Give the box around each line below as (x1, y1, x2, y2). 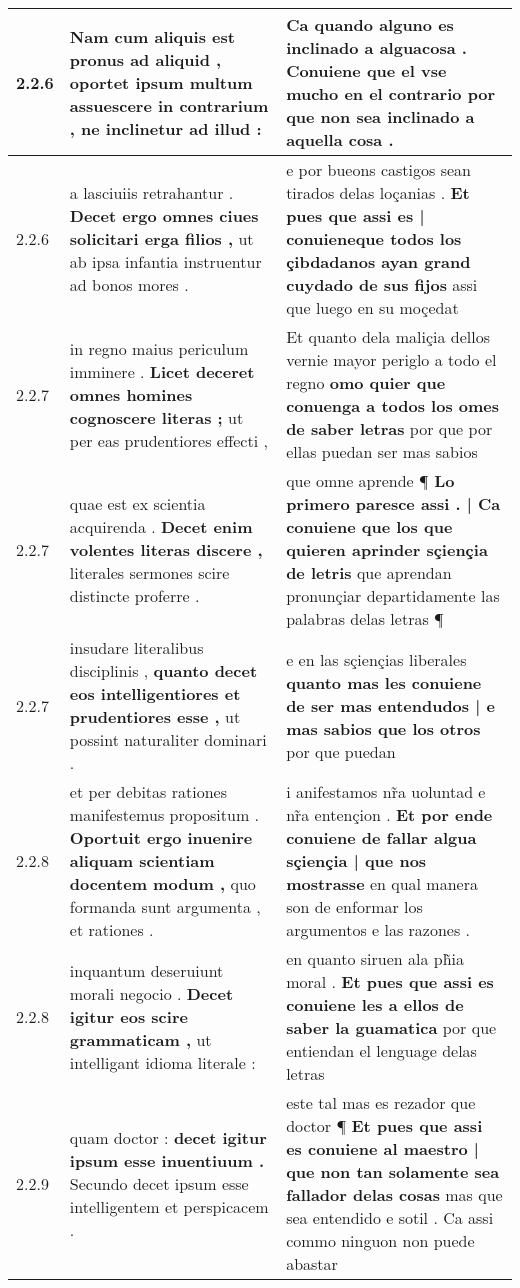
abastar (286, 1252, 338, 1275)
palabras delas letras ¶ (286, 607, 444, 630)
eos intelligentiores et (69, 682, 241, 705)
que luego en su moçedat (286, 296, 459, 319)
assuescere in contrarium (69, 93, 269, 117)
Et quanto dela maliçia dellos (286, 325, 490, 348)
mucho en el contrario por (286, 82, 496, 105)
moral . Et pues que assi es (286, 970, 494, 993)
